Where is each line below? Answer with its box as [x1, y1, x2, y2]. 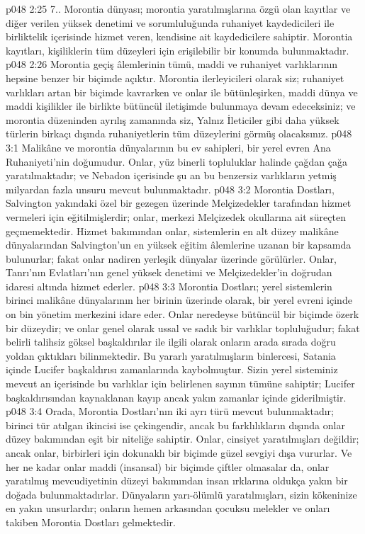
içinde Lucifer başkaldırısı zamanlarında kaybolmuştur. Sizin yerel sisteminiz [6, 362, 338, 377]
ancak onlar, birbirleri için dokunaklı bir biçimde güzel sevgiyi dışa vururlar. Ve [6, 445, 352, 460]
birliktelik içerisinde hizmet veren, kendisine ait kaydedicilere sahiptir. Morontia [6, 29, 353, 44]
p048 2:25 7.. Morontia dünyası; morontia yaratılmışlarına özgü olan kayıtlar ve [6, 1, 351, 16]
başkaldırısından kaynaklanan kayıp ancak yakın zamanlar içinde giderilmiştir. [6, 390, 347, 404]
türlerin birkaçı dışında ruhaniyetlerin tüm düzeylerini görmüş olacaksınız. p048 [6, 126, 352, 141]
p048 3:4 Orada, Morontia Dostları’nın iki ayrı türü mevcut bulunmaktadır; [6, 404, 334, 419]
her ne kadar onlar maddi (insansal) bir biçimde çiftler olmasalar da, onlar [6, 459, 330, 474]
